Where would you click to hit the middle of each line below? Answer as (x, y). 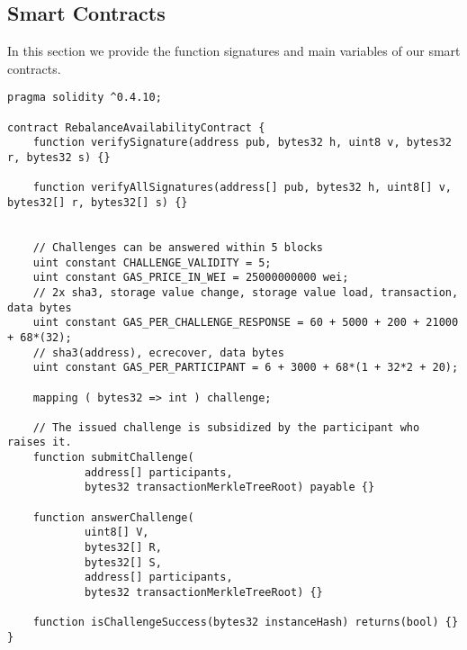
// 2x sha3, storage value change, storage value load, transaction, (246, 292)
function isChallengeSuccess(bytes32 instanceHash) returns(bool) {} (246, 623)
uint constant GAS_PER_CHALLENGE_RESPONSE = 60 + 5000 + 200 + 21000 (246, 323)
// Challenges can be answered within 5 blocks (178, 247)
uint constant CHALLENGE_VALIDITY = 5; (152, 262)
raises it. (40, 442)
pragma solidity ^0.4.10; (85, 98)
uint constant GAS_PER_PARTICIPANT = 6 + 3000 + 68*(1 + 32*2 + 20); (246, 368)
